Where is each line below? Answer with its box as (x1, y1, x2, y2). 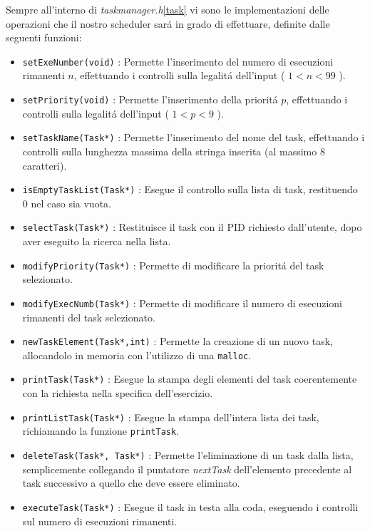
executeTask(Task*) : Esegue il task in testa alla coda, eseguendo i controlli (22, 499, 359, 514)
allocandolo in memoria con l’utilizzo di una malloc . (22, 347, 252, 362)
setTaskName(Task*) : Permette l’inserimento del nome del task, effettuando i (22, 130, 365, 145)
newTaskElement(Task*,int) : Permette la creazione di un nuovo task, (22, 334, 333, 349)
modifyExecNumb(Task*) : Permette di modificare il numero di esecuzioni (22, 295, 343, 310)
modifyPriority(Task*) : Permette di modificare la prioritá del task (22, 257, 324, 272)
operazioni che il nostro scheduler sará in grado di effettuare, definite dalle (6, 16, 330, 31)
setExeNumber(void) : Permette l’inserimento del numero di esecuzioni (22, 53, 334, 68)
